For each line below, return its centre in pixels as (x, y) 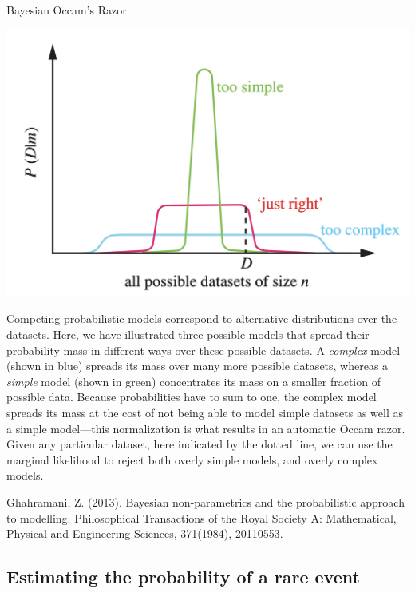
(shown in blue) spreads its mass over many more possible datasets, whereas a (198, 366)
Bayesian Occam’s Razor (67, 10)
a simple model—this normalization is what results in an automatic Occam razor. (206, 428)
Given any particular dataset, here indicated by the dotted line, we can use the (200, 444)
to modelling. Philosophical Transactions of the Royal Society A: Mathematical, (202, 517)
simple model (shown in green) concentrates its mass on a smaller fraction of (194, 381)
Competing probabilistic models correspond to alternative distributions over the (202, 318)
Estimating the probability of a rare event (183, 577)
